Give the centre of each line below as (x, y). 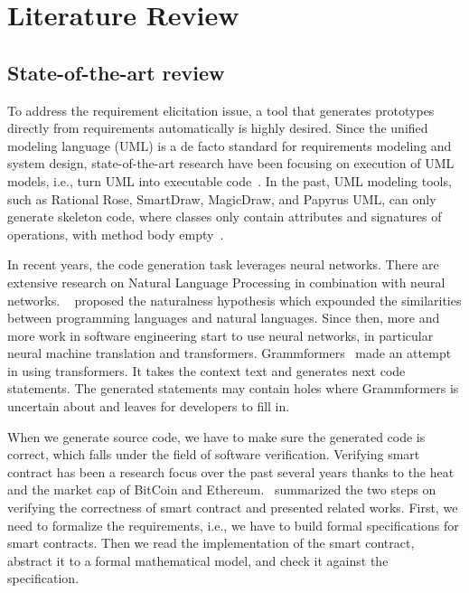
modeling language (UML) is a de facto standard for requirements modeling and (230, 145)
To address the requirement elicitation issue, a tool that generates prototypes (221, 110)
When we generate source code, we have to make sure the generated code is (216, 436)
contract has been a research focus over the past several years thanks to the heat (231, 471)
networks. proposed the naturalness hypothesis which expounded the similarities (234, 300)
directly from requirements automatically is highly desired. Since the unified (218, 128)
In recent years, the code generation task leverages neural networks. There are (223, 264)
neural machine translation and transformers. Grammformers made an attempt (230, 353)
